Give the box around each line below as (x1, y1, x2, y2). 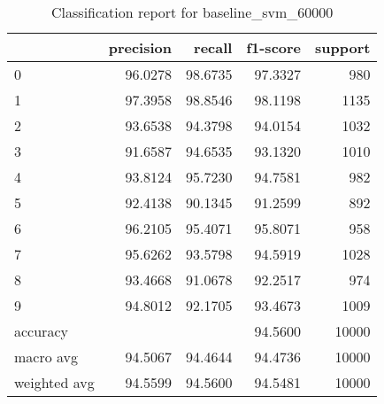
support (315, 37, 371, 58)
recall (194, 37, 233, 58)
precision (108, 37, 172, 58)
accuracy (14, 321, 68, 341)
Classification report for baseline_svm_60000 (51, 2, 334, 22)
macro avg (14, 346, 79, 367)
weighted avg (14, 372, 95, 392)
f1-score (246, 37, 302, 58)
